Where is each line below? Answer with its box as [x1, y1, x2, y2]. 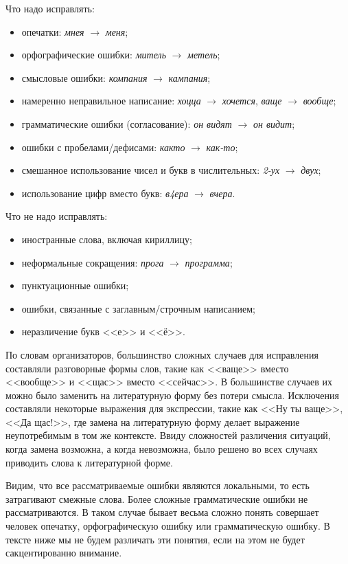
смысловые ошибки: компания [21, 70, 148, 84]
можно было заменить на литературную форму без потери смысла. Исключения [5, 387, 339, 402]
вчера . [209, 185, 235, 200]
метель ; [187, 47, 220, 62]
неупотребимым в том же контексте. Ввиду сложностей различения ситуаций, [5, 428, 331, 442]
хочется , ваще [222, 93, 282, 108]
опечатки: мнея [21, 24, 84, 38]
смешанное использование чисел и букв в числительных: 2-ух [21, 163, 280, 177]
